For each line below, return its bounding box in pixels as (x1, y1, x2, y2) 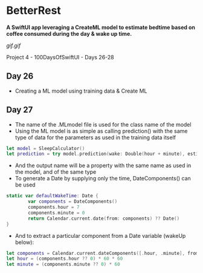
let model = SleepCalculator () (6, 145, 85, 151)
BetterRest (6, 4, 62, 18)
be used (14, 181, 36, 188)
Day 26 (6, 71, 34, 82)
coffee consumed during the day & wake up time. (6, 30, 132, 37)
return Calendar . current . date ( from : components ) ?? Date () (28, 215, 180, 222)
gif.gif (6, 42, 21, 49)
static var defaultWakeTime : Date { (6, 193, 98, 199)
